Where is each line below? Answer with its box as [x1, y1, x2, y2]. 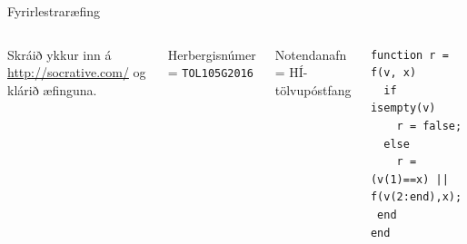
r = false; [396, 119, 462, 132]
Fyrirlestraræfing [7, 2, 100, 20]
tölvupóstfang [274, 80, 352, 99]
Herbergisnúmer [167, 44, 256, 63]
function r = [370, 48, 449, 62]
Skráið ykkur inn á [7, 44, 112, 63]
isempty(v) [370, 102, 436, 115]
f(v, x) [370, 66, 417, 80]
